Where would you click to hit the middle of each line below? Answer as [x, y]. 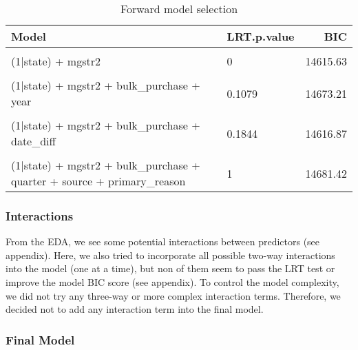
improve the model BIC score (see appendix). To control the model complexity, [172, 282]
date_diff [33, 141]
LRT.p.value [261, 36]
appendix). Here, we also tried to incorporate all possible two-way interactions [170, 255]
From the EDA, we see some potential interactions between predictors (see [163, 241]
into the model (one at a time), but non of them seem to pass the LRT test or [170, 268]
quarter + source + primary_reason [98, 181]
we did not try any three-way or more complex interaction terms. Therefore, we [173, 295]
